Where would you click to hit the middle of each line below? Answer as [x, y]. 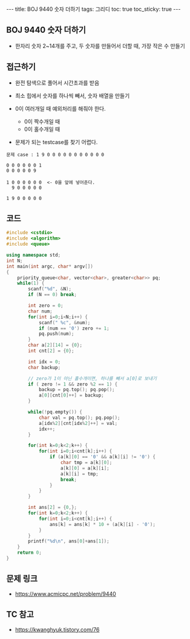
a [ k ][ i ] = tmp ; [79, 474]
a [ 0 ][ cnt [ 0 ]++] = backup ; [71, 395]
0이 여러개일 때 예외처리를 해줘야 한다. [60, 108]
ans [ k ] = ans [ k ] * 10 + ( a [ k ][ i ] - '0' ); [103, 524]
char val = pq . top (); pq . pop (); [79, 418]
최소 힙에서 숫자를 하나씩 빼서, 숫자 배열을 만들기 [72, 95]
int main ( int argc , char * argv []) [50, 266]
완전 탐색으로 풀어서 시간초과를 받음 [57, 83]
